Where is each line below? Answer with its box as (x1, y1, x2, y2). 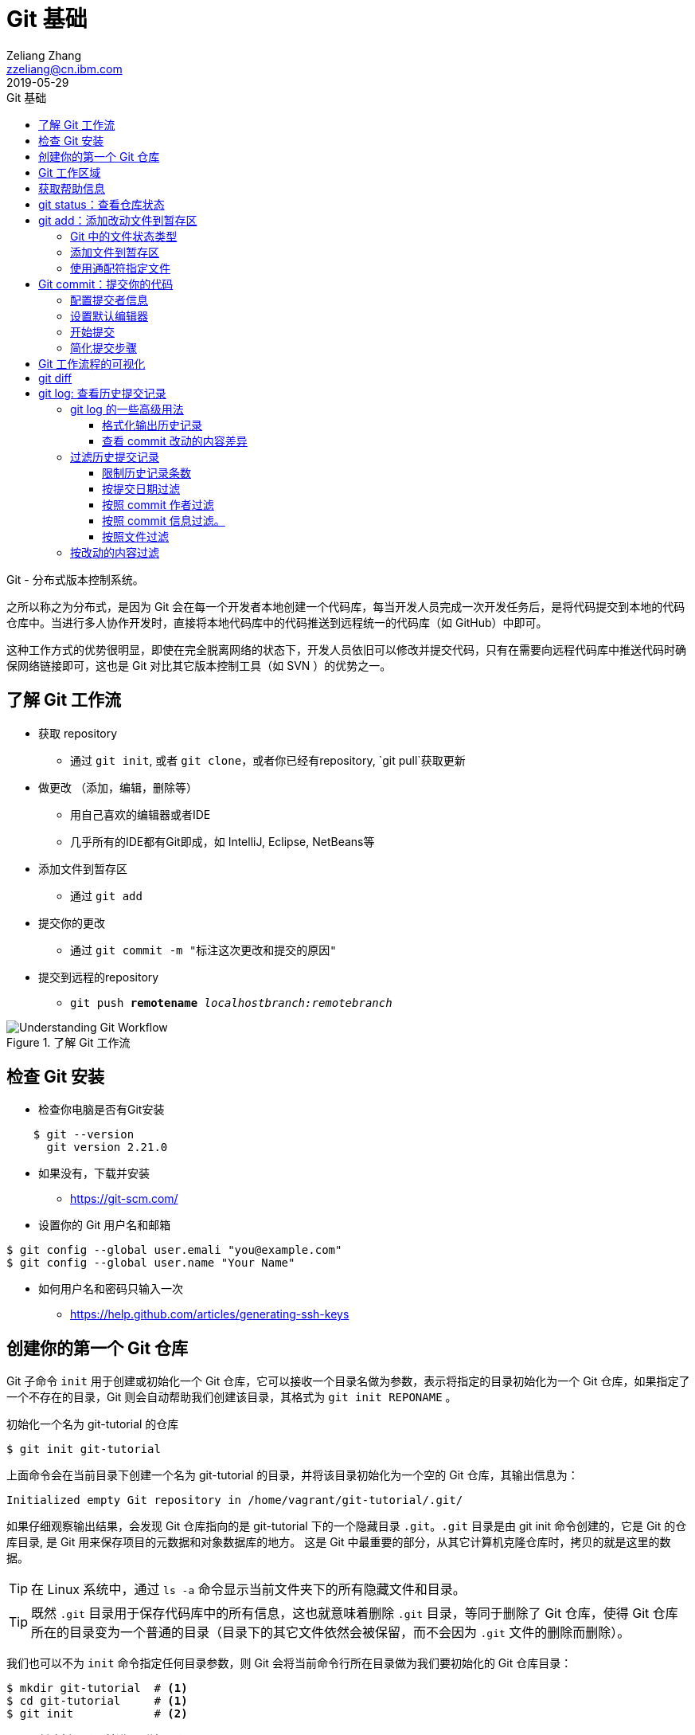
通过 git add (70, 888, 143, 903)
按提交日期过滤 (102, 481, 180, 495)
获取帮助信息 (38, 181, 105, 195)
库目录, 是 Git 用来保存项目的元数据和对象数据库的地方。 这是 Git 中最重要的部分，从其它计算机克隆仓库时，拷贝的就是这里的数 (6, 1535, 671, 1549)
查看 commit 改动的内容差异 (102, 433, 248, 448)
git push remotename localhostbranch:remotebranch (70, 996, 392, 1009)
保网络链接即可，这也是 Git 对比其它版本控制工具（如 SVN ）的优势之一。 (6, 658, 392, 672)
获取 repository (38, 726, 118, 740)
